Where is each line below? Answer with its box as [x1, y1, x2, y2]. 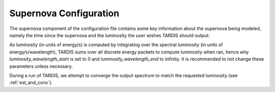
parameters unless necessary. [9, 63, 73, 69]
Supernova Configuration [9, 8, 120, 19]
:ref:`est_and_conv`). [9, 79, 53, 86]
